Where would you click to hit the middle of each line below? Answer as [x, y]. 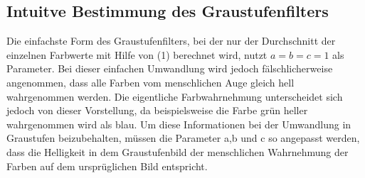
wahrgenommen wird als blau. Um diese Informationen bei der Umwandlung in [179, 124]
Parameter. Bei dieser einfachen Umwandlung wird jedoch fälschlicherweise [170, 68]
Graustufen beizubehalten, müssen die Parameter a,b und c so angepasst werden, [183, 138]
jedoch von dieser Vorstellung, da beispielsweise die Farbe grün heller [157, 110]
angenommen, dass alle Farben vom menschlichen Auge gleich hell [150, 82]
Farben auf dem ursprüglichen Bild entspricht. [107, 166]
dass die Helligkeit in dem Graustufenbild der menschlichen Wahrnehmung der [178, 151]
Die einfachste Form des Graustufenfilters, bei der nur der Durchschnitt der [171, 41]
